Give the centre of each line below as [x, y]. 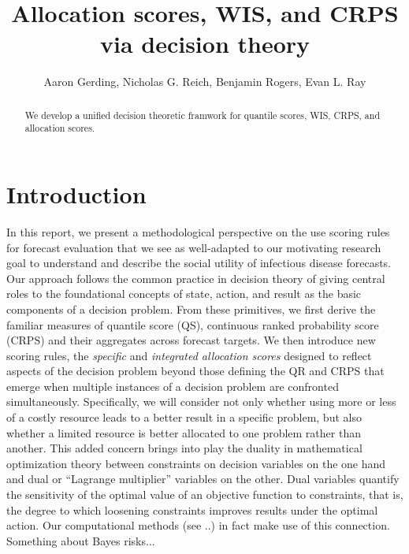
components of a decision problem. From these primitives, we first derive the [191, 309]
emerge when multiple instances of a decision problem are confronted [173, 386]
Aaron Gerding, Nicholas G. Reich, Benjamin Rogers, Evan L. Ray [205, 82]
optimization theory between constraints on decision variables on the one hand [196, 463]
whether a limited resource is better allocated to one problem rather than [184, 432]
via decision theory [205, 44]
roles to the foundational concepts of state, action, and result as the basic [184, 294]
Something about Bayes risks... [81, 540]
